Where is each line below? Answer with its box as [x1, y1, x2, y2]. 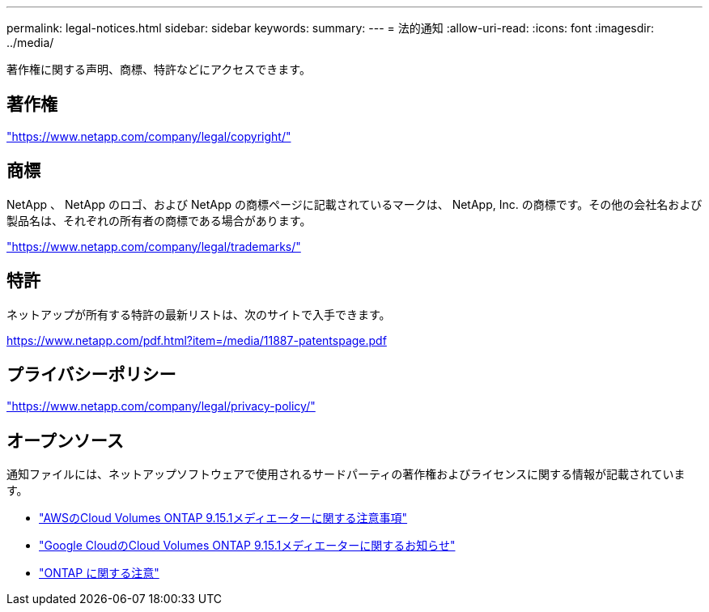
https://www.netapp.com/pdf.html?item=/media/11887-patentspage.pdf [6, 333, 387, 347]
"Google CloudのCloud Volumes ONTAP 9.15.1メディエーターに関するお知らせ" [39, 538, 456, 553]
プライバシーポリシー [6, 363, 176, 385]
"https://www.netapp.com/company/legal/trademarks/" [6, 239, 301, 253]
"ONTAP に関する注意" [39, 566, 159, 580]
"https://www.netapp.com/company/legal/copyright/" [6, 129, 291, 143]
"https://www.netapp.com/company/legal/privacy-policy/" [6, 399, 316, 414]
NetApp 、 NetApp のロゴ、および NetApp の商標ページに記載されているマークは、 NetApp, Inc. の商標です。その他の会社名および [6, 197, 703, 211]
